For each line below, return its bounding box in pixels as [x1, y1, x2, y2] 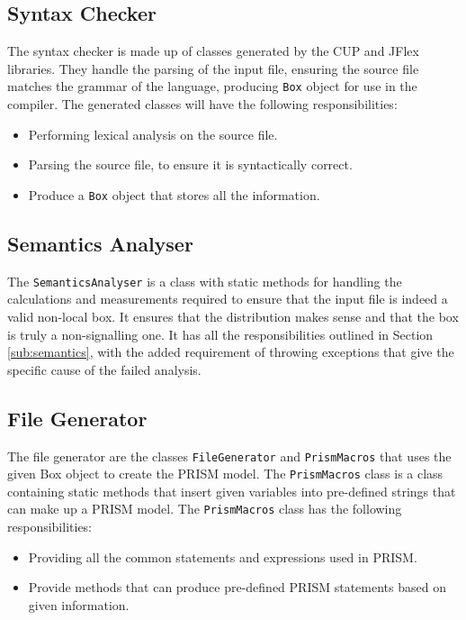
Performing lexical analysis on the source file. [28, 124, 278, 143]
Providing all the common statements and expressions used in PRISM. [28, 547, 417, 566]
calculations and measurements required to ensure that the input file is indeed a [7, 289, 448, 308]
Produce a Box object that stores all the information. [28, 185, 320, 204]
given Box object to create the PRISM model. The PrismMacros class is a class [7, 464, 444, 483]
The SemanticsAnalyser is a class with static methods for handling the [7, 271, 402, 290]
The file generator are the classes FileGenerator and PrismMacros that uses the [7, 446, 452, 465]
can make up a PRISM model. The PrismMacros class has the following [7, 499, 402, 518]
